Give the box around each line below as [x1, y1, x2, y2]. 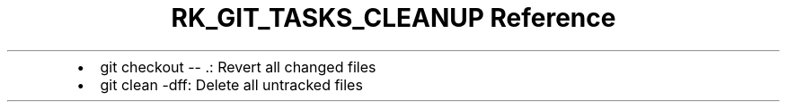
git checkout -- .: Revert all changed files [100, 57, 376, 76]
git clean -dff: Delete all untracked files [100, 75, 363, 94]
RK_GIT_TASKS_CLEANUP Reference [171, 3, 616, 33]
